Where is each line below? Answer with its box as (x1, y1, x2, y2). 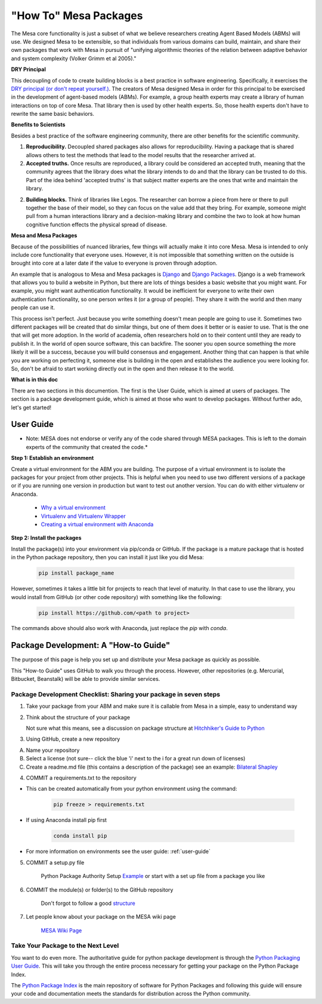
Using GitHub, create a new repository (26, 735, 120, 743)
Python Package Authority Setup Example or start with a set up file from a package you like (41, 873, 265, 880)
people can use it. (11, 304, 55, 311)
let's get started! (11, 404, 52, 411)
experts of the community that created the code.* (26, 443, 148, 450)
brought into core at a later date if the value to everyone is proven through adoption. (11, 260, 218, 267)
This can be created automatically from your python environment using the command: (26, 785, 237, 793)
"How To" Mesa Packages (11, 9, 143, 22)
